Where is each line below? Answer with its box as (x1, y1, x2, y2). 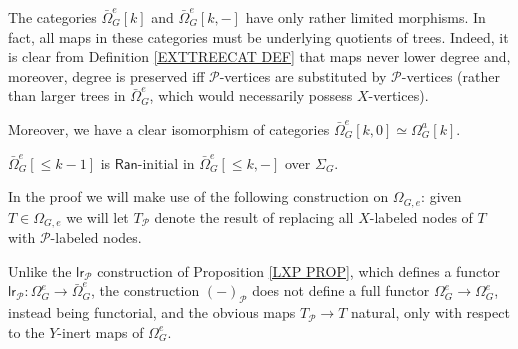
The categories (8, 7, 97, 27)
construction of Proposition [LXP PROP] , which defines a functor (97, 260, 501, 281)
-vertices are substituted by (219, 65, 387, 86)
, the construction (90, 280, 200, 301)
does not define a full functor (252, 280, 430, 301)
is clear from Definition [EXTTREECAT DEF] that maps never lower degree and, (8, 46, 511, 67)
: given (421, 186, 462, 207)
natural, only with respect (351, 302, 510, 323)
